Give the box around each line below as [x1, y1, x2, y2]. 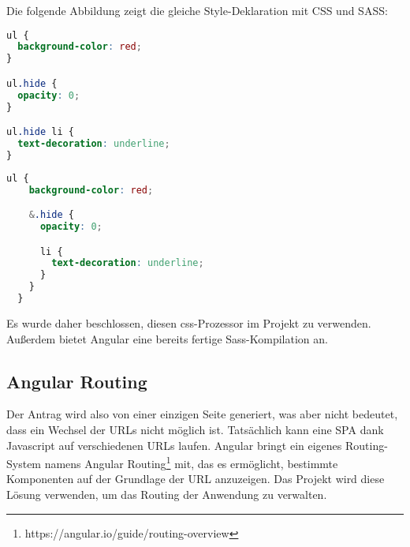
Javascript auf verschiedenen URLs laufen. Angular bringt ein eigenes [6, 436, 342, 453]
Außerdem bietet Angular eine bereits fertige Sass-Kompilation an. [6, 330, 328, 347]
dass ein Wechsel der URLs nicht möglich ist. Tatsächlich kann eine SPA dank [6, 421, 384, 437]
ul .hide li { [6, 126, 74, 138]
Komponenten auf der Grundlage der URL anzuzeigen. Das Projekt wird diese [6, 470, 385, 487]
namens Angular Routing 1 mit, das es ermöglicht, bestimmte [44, 453, 338, 471]
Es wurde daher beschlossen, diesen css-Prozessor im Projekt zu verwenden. [6, 314, 371, 331]
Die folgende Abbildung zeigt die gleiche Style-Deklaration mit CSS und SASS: [6, 2, 388, 18]
